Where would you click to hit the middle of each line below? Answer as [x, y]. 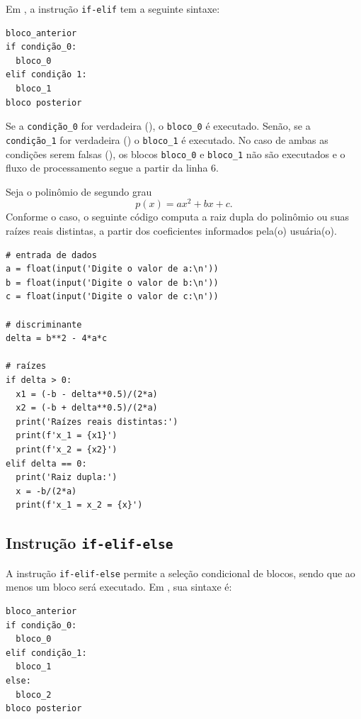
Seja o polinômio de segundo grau [79, 191]
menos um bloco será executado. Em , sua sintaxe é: [119, 587]
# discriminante [44, 324]
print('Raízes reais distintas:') [97, 422]
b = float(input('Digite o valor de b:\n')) [112, 283]
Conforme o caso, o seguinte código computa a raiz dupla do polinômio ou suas [177, 217]
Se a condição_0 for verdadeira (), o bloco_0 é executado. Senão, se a [158, 126]
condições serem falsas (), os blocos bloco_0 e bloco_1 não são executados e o [176, 154]
